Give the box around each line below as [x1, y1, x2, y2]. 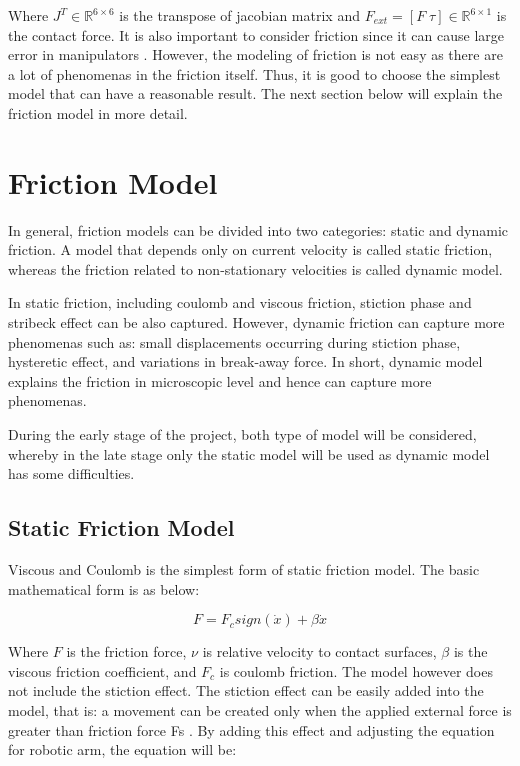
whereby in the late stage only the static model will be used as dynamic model [8, 443, 490, 464]
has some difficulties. [8, 463, 135, 484]
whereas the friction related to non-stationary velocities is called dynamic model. [8, 258, 503, 279]
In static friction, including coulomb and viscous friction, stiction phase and [8, 292, 472, 313]
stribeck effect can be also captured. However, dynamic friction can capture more [8, 312, 505, 333]
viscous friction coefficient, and [8, 660, 197, 681]
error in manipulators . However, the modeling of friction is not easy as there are [8, 44, 503, 65]
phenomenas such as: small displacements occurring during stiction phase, [8, 331, 461, 352]
